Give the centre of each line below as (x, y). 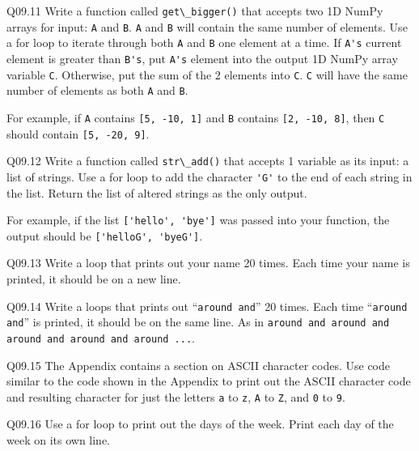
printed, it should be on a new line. (94, 279)
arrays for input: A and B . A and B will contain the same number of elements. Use (207, 26)
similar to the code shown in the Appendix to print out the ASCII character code (209, 381)
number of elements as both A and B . (97, 90)
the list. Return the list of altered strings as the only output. (157, 192)
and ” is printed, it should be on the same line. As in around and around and (198, 322)
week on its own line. (59, 440)
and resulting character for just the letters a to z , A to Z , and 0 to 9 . (176, 396)
